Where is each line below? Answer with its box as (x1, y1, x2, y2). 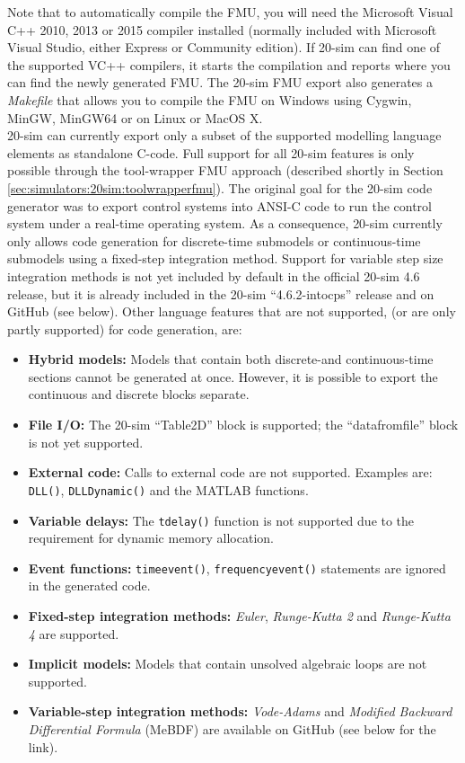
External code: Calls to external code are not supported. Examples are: (28, 463, 433, 482)
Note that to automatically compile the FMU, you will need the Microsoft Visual (7, 3, 453, 21)
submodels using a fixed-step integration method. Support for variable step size (7, 249, 443, 268)
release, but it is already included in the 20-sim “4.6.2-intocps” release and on (7, 284, 434, 303)
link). (28, 737, 58, 756)
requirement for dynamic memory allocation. (28, 528, 274, 547)
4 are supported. (28, 624, 119, 643)
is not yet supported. (28, 432, 144, 451)
